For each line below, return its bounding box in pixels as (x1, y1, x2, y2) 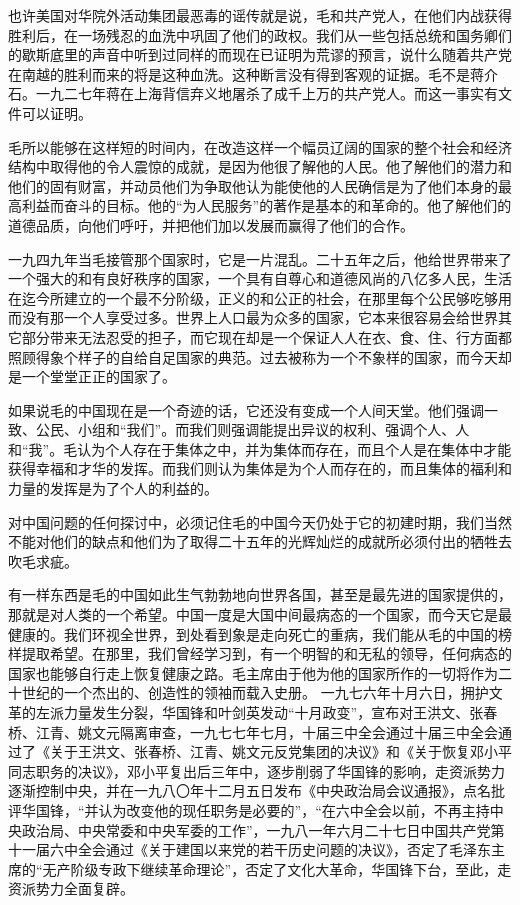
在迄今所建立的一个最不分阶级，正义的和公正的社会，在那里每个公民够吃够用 (8, 287, 512, 308)
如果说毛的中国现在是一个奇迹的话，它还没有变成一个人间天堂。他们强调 (8, 399, 484, 420)
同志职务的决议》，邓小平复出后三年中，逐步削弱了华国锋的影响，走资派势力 (8, 760, 505, 781)
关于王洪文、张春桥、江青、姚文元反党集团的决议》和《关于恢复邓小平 (49, 741, 512, 762)
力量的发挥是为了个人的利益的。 (8, 478, 218, 499)
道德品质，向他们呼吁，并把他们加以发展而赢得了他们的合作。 (8, 214, 414, 235)
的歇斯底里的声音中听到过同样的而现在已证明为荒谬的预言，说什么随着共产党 (8, 44, 512, 65)
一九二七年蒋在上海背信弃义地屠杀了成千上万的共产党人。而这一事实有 (35, 83, 498, 104)
